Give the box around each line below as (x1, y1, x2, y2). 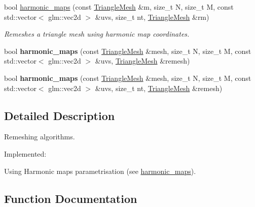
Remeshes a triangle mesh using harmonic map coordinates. (4, 28, 190, 39)
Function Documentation (4, 190, 137, 206)
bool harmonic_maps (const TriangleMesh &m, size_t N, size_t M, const (4, 2, 234, 12)
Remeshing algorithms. (4, 131, 75, 142)
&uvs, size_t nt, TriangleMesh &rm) (95, 11, 209, 22)
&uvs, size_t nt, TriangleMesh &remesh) (95, 82, 223, 93)
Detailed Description (4, 107, 115, 123)
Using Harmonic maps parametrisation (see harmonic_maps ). (4, 165, 196, 176)
